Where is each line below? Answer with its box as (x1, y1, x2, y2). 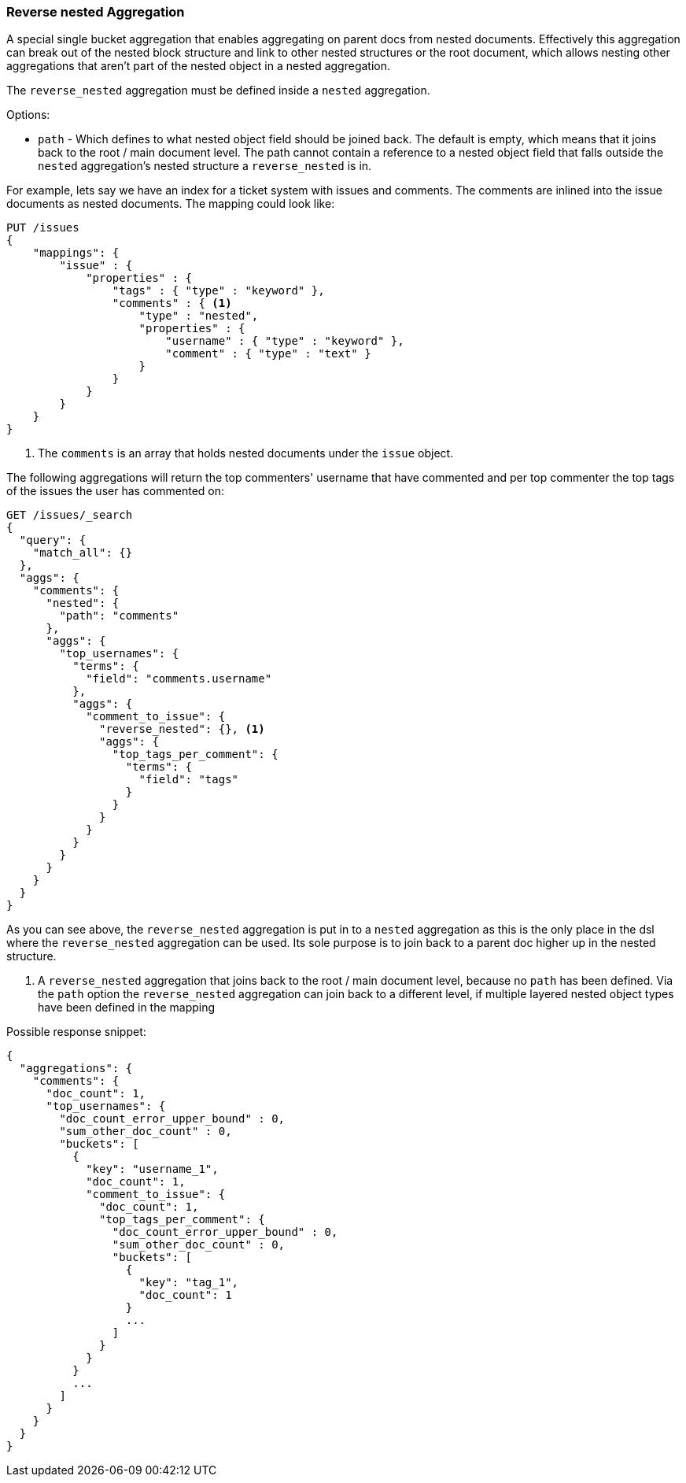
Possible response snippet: (6, 1025, 146, 1039)
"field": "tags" (138, 773, 239, 786)
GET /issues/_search (6, 509, 133, 522)
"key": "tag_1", (138, 1276, 239, 1289)
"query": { (19, 534, 87, 547)
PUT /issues (6, 221, 79, 235)
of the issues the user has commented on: (6, 484, 225, 498)
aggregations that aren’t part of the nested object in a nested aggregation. (6, 59, 391, 73)
